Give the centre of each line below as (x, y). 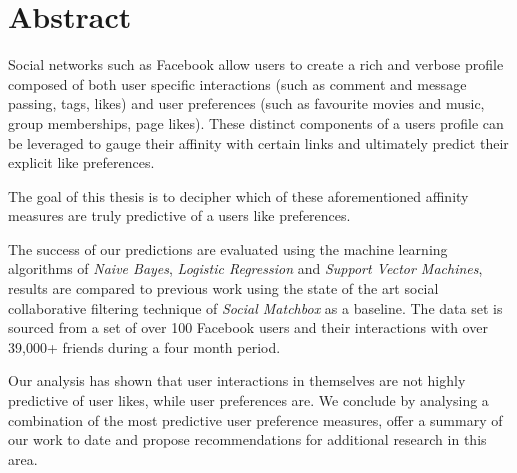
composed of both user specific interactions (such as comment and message (237, 83)
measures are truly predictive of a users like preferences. (179, 215)
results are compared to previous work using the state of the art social (223, 288)
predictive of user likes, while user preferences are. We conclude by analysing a (248, 400)
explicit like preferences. (81, 162)
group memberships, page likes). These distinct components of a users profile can (256, 122)
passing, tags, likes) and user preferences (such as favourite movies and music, (246, 103)
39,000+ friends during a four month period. (144, 346)
